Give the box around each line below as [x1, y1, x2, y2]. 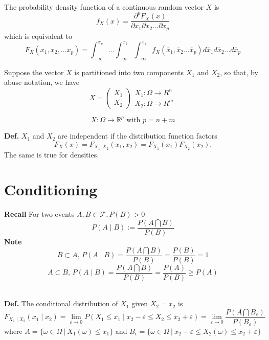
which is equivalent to [4, 30, 73, 41]
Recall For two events [4, 209, 75, 219]
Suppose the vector [4, 66, 64, 77]
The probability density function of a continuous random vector [4, 2, 204, 12]
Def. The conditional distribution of [4, 298, 118, 309]
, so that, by [220, 66, 258, 77]
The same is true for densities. [4, 149, 99, 160]
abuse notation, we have [4, 77, 80, 87]
